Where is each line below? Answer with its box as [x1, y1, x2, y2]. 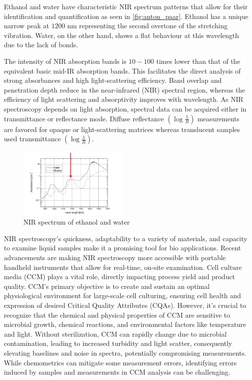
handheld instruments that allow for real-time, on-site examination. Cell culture [4, 262, 242, 272]
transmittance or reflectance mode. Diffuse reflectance [4, 113, 164, 123]
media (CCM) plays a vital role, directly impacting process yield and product [4, 271, 235, 282]
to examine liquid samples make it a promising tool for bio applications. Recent [4, 243, 241, 253]
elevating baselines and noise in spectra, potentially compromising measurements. [4, 347, 247, 358]
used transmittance [4, 133, 61, 144]
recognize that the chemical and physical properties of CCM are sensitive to [4, 309, 230, 320]
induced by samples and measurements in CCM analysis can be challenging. [4, 367, 231, 377]
